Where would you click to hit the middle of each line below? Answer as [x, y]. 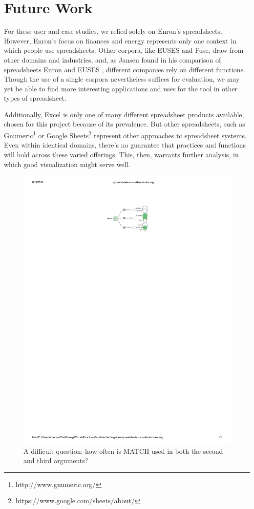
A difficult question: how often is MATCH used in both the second [123, 451]
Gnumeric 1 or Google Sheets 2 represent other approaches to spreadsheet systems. [125, 135]
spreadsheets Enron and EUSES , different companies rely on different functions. [125, 69]
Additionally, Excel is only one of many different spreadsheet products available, [124, 114]
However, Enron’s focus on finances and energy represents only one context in [120, 40]
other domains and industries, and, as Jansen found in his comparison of [113, 59]
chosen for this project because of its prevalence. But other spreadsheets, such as [125, 124]
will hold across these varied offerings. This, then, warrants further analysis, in [121, 154]
